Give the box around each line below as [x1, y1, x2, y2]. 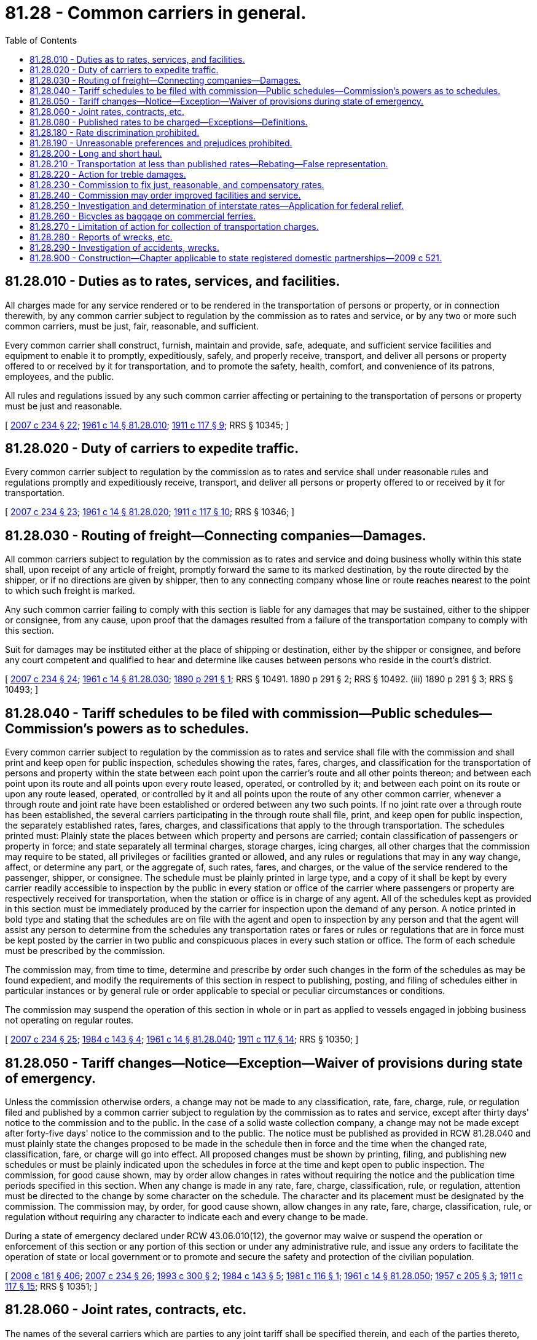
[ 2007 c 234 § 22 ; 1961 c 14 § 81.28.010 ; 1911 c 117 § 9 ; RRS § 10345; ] [5, 419, 289, 430]
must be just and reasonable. [5, 400, 122, 411]
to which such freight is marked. [5, 585, 135, 596]
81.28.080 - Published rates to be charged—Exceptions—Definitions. [29, 116, 308, 127]
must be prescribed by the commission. [5, 945, 165, 956]
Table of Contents [5, 34, 77, 45]
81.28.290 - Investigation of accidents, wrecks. [29, 242, 219, 253]
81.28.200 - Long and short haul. [29, 148, 162, 159]
